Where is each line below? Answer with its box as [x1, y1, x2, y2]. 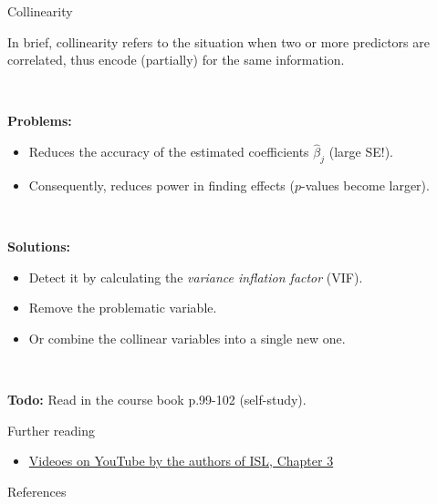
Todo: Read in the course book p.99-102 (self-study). [7, 390, 307, 409]
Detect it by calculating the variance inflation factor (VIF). [28, 267, 363, 286]
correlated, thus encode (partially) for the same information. [7, 50, 345, 69]
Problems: [7, 111, 72, 130]
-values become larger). [301, 175, 430, 194]
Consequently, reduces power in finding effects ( [28, 175, 295, 194]
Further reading [7, 420, 96, 439]
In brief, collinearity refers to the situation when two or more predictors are [7, 32, 430, 51]
